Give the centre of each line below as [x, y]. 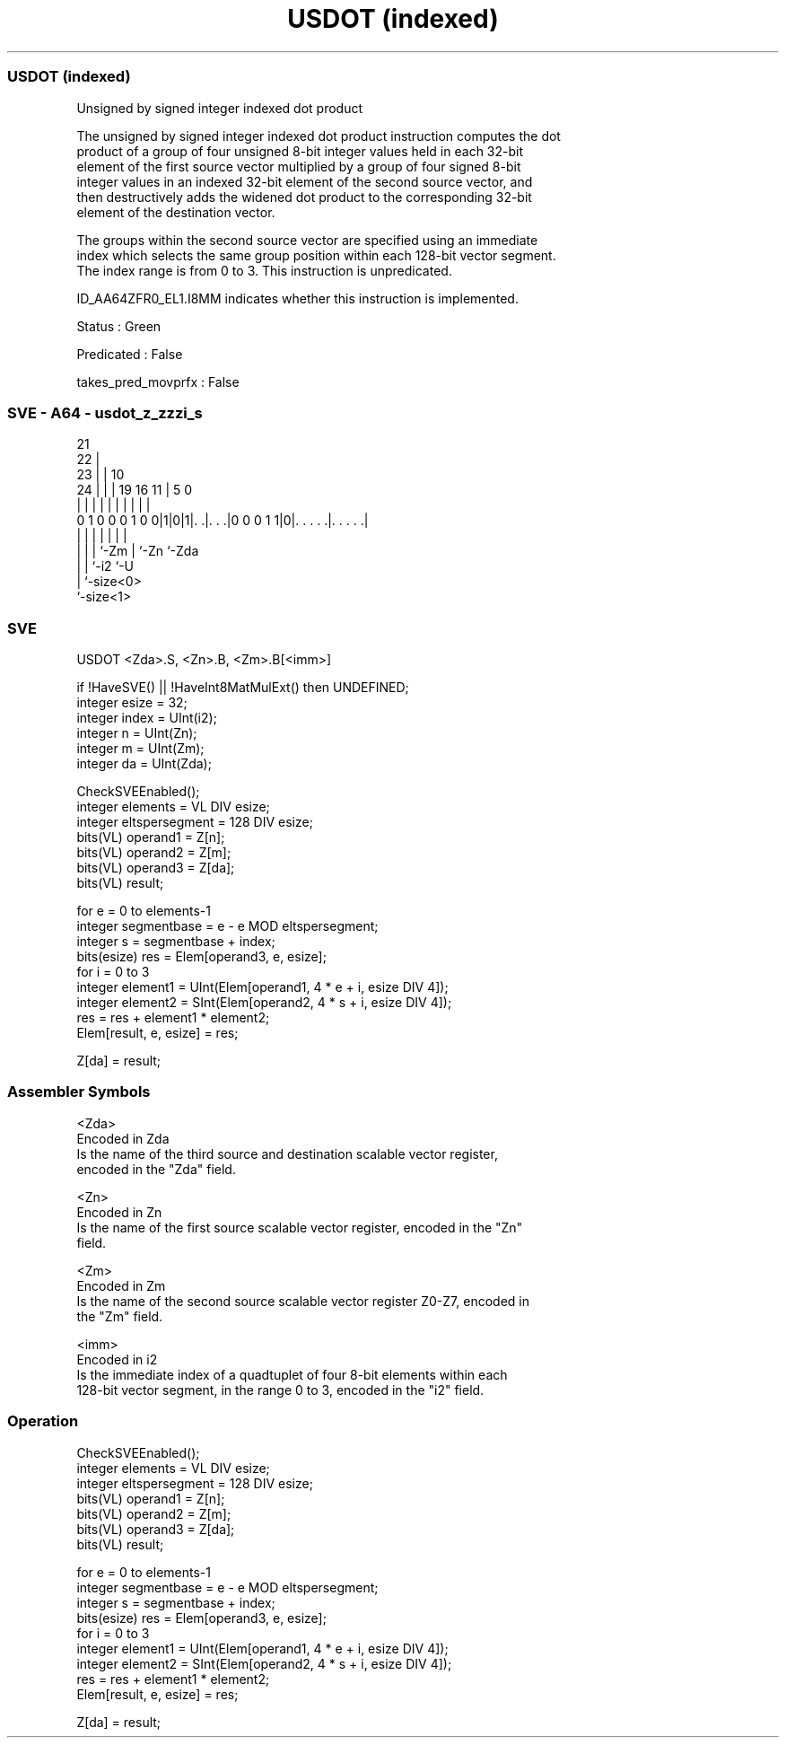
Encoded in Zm [121, 1285]
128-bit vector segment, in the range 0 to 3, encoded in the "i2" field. [280, 1390]
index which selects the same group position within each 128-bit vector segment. [316, 255]
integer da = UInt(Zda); [144, 763]
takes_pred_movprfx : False [158, 381]
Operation [43, 1421]
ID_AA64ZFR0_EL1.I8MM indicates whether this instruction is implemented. [297, 298]
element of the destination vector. [176, 212]
